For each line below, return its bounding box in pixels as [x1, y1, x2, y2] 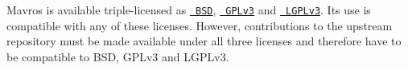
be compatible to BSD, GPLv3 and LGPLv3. [6, 48, 229, 64]
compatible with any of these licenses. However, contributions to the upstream [6, 17, 393, 33]
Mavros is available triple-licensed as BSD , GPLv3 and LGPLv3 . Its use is [6, 2, 371, 17]
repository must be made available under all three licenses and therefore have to [6, 33, 402, 49]
